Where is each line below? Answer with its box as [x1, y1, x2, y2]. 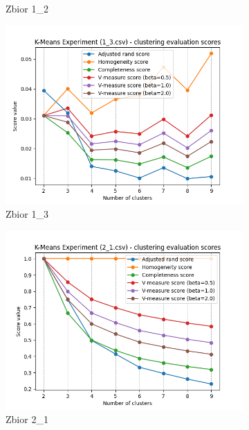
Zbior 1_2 [6, 1, 48, 15]
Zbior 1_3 [6, 207, 48, 221]
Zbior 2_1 [6, 412, 48, 427]
